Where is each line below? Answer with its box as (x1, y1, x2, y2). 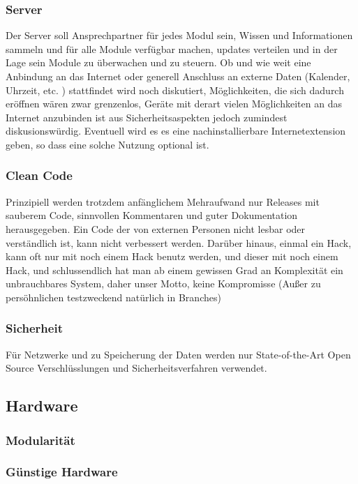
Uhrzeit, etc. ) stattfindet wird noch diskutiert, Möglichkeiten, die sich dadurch (6, 82, 344, 97)
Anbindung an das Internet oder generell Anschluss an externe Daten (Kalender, (6, 69, 350, 83)
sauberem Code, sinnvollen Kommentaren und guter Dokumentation (6, 208, 298, 222)
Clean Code (6, 167, 73, 184)
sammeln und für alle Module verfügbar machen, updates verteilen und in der (6, 41, 338, 56)
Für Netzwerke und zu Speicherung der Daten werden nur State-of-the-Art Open (6, 347, 351, 361)
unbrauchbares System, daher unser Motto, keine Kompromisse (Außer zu (6, 276, 321, 291)
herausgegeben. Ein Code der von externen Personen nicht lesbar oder (6, 221, 306, 236)
